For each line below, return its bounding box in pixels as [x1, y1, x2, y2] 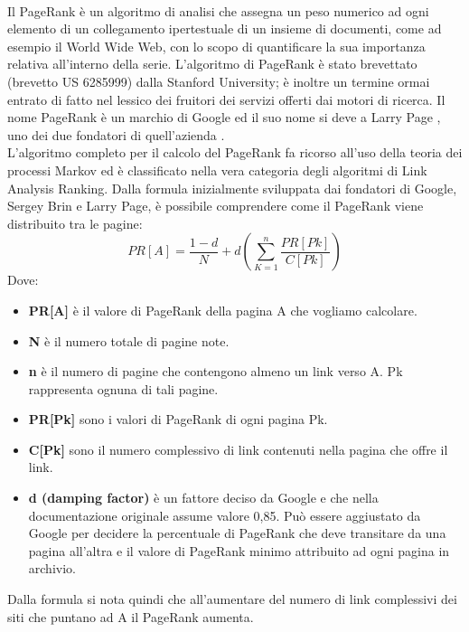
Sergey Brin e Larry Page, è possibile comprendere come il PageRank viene [7, 196, 424, 215]
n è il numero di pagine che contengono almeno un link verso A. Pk [28, 362, 403, 381]
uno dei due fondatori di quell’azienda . [7, 125, 225, 144]
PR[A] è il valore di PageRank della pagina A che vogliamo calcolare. [28, 300, 417, 319]
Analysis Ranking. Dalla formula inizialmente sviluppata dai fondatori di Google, [7, 178, 457, 197]
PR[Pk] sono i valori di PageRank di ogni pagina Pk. [28, 410, 328, 429]
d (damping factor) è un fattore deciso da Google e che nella [28, 488, 379, 507]
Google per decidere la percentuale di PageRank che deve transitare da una [28, 524, 446, 542]
